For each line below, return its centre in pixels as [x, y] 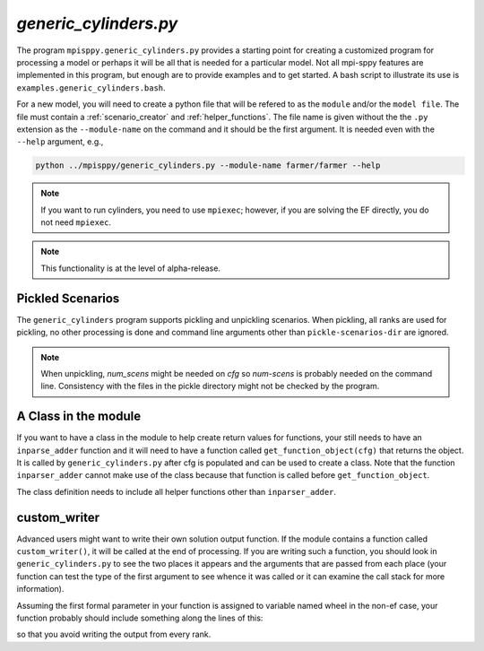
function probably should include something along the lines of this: [140, 618]
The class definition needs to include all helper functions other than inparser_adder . [176, 491]
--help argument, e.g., [60, 142]
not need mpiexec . [76, 222]
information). [40, 589]
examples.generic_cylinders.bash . [91, 87]
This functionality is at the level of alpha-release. [131, 268]
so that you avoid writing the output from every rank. [114, 634]
